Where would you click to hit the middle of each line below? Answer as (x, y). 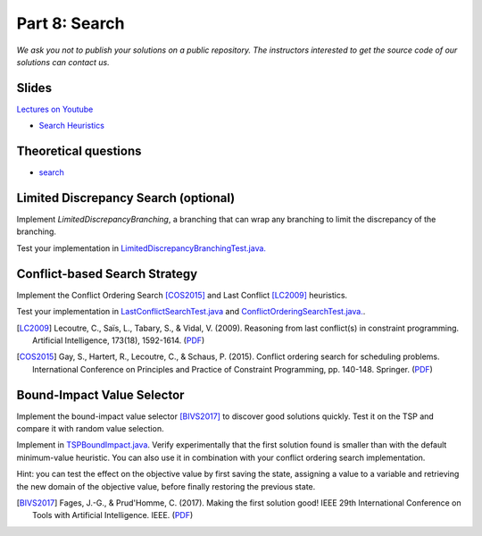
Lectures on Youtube (55, 109)
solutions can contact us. (63, 62)
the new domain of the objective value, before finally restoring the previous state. (166, 486)
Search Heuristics (71, 126)
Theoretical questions (79, 151)
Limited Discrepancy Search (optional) (126, 198)
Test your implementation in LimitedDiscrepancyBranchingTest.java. (141, 248)
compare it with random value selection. (90, 428)
